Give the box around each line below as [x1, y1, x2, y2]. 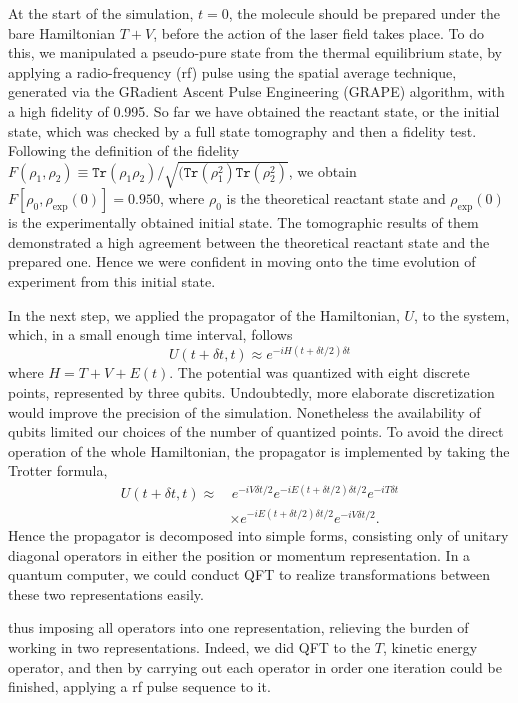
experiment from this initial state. [8, 271, 216, 292]
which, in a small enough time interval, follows [8, 324, 293, 345]
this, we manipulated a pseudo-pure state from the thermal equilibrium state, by [8, 42, 502, 63]
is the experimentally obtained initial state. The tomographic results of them [8, 212, 479, 233]
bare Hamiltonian [8, 22, 116, 43]
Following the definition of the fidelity [8, 140, 240, 161]
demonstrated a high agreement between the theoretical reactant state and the [8, 231, 490, 252]
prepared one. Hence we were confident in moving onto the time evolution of [8, 251, 476, 272]
